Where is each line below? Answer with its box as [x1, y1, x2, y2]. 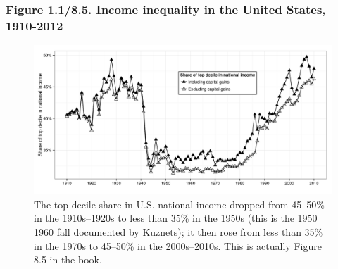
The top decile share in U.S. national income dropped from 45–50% [34, 196, 325, 211]
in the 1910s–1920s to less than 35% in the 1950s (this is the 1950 [34, 211, 318, 225]
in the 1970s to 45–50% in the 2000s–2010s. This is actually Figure [34, 238, 322, 253]
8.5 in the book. [34, 252, 102, 267]
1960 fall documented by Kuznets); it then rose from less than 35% [34, 224, 323, 239]
